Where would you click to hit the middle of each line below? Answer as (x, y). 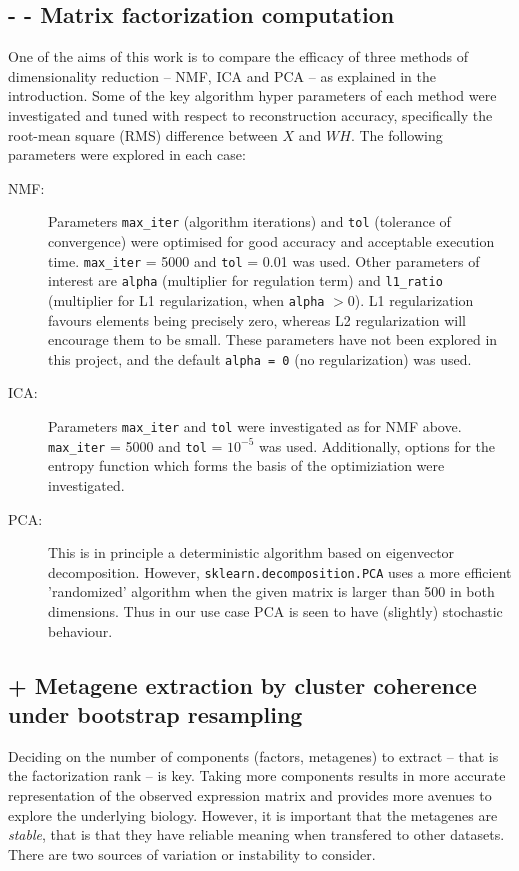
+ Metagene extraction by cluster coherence (242, 684)
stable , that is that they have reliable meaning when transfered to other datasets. (256, 834)
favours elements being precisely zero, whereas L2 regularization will (257, 319)
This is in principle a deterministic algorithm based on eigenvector (251, 552)
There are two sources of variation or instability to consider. (192, 853)
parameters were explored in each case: (127, 154)
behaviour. (80, 630)
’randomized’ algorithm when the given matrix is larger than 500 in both (271, 591)
